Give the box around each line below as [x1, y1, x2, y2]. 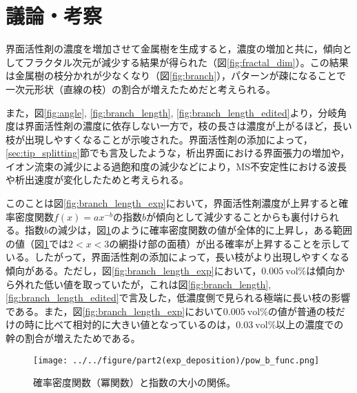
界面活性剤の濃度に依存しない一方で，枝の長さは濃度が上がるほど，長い [24, 119, 352, 133]
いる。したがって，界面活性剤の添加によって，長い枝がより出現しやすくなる [6, 250, 350, 264]
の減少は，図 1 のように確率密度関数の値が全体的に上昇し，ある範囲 [48, 223, 353, 237]
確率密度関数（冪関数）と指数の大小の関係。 [33, 375, 236, 390]
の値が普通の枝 [267, 303, 336, 318]
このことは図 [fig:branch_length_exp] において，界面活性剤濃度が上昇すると [6, 196, 339, 210]
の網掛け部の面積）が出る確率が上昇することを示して [109, 236, 350, 250]
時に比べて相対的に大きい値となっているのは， [24, 317, 236, 332]
